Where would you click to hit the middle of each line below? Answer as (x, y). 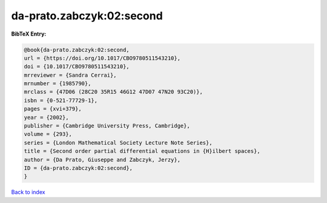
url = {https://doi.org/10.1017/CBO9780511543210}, (102, 58)
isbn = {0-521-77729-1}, (61, 100)
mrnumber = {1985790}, (58, 84)
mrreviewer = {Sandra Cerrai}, (71, 75)
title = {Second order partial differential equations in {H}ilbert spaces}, (142, 151)
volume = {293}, (48, 134)
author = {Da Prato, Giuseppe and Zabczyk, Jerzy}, (102, 159)
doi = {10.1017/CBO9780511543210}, (77, 67)
